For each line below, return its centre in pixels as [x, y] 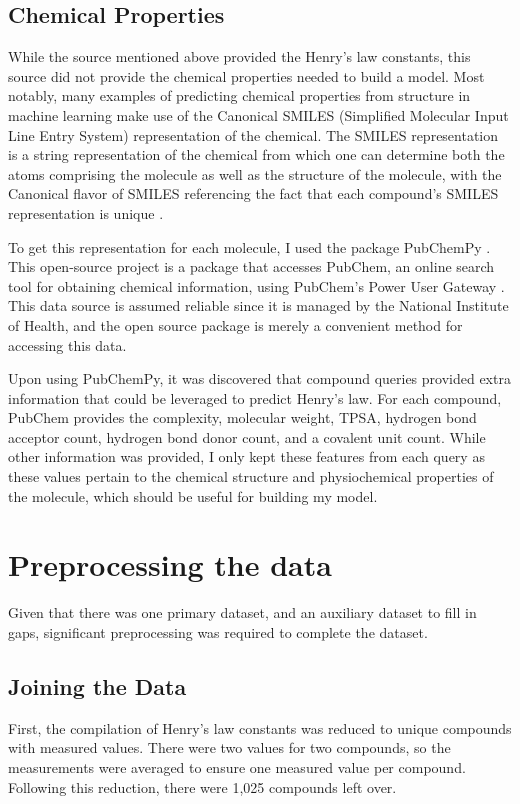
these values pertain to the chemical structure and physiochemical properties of [251, 476]
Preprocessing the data [170, 564]
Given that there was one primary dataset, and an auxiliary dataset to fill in [242, 612]
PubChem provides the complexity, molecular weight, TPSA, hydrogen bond [242, 417]
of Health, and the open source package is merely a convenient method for [235, 324]
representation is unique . [86, 212]
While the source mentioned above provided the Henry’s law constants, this [239, 56]
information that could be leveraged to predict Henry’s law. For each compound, [255, 397]
